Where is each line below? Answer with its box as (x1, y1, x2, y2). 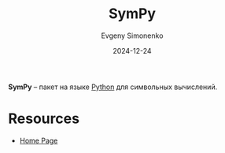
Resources (8, 110, 80, 128)
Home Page (19, 136, 58, 145)
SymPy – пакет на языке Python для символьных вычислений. (8, 82, 218, 91)
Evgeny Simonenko (101, 31, 164, 40)
